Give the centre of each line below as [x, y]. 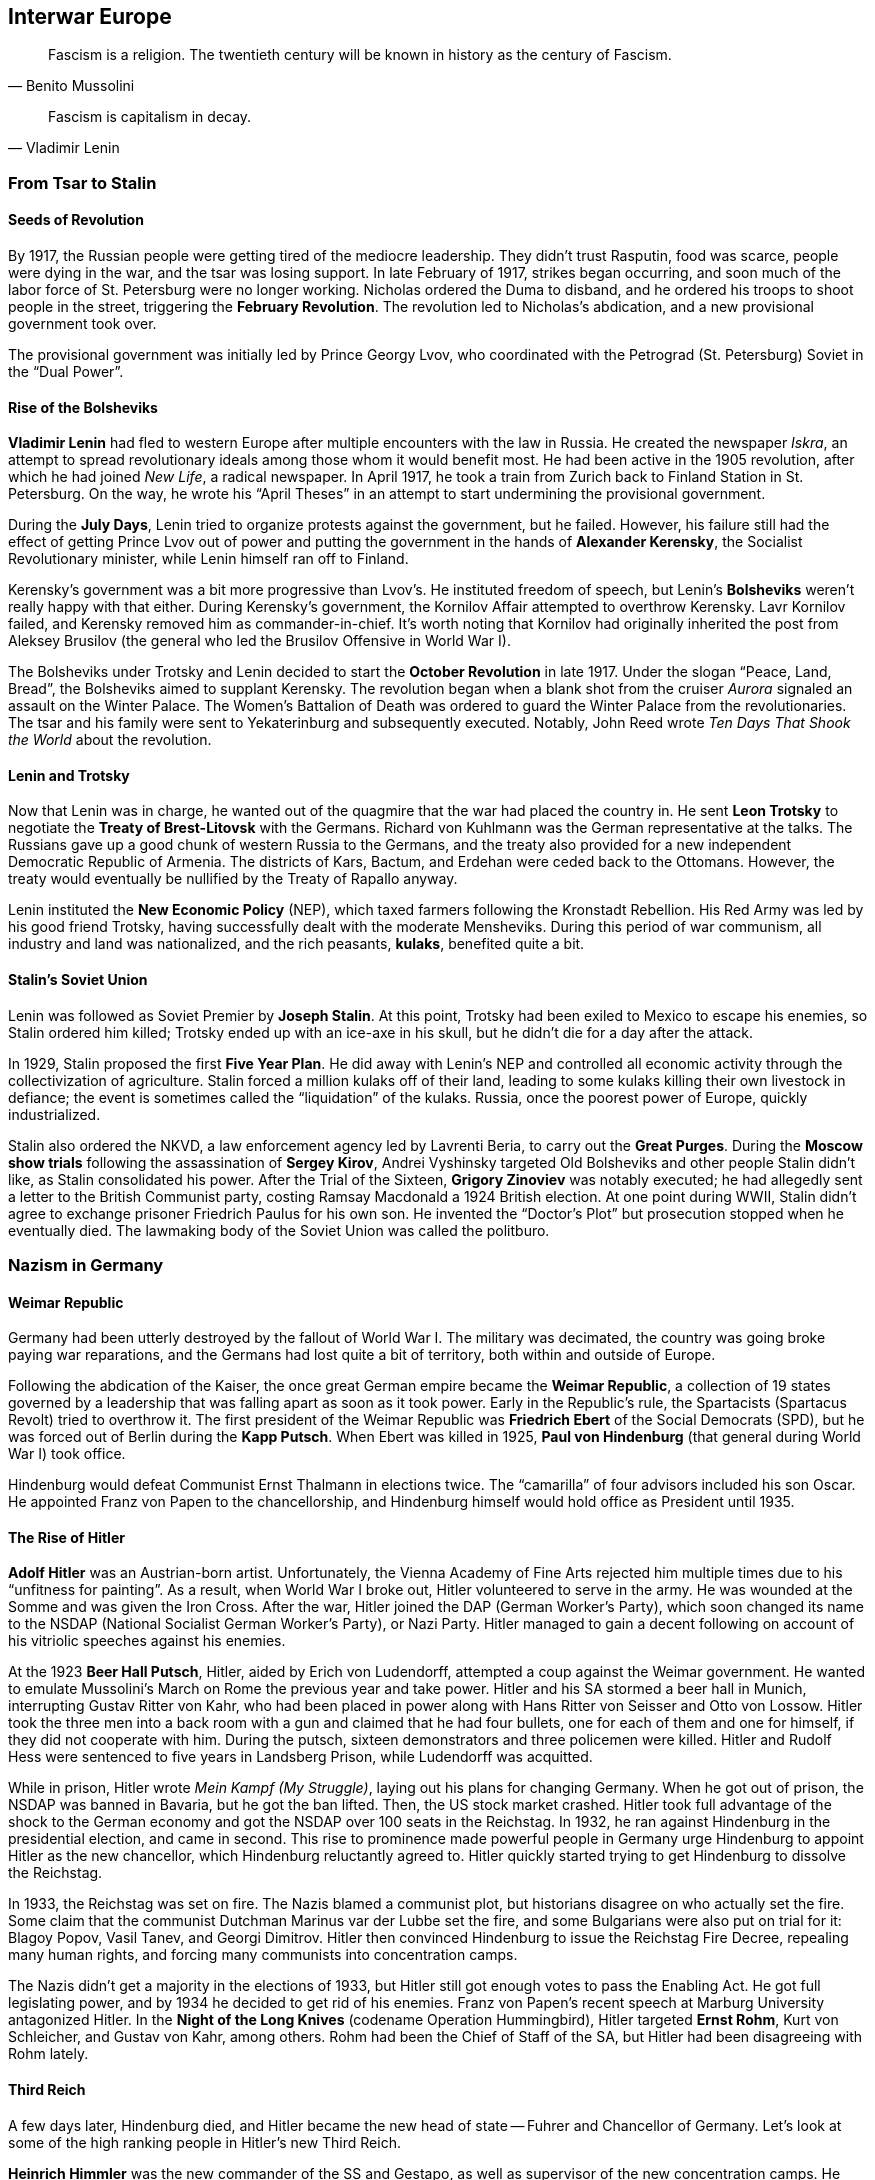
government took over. [82, 324]
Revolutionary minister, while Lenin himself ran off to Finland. [208, 559]
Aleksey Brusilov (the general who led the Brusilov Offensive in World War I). [259, 641]
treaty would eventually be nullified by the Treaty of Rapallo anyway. [233, 879]
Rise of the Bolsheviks [83, 407]
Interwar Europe [90, 16]
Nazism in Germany [86, 1265]
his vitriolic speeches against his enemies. [147, 1641]
